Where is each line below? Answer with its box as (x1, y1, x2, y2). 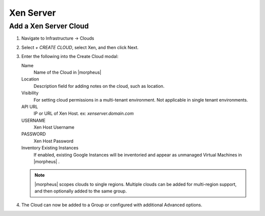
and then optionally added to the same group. (34, 188, 127, 194)
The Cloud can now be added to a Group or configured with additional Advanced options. (21, 202, 203, 208)
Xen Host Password (33, 138, 74, 144)
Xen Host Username (33, 124, 75, 130)
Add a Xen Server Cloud (9, 22, 89, 30)
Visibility (21, 90, 39, 96)
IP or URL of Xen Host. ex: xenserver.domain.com (33, 110, 134, 116)
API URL (21, 104, 38, 109)
